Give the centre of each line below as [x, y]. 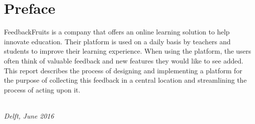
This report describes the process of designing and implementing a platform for [123, 70]
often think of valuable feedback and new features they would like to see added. [124, 60]
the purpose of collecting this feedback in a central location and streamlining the [125, 80]
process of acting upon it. [42, 89]
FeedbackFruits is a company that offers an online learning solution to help [117, 32]
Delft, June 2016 [29, 115]
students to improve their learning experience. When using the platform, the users [128, 51]
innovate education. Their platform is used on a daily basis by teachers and [117, 41]
